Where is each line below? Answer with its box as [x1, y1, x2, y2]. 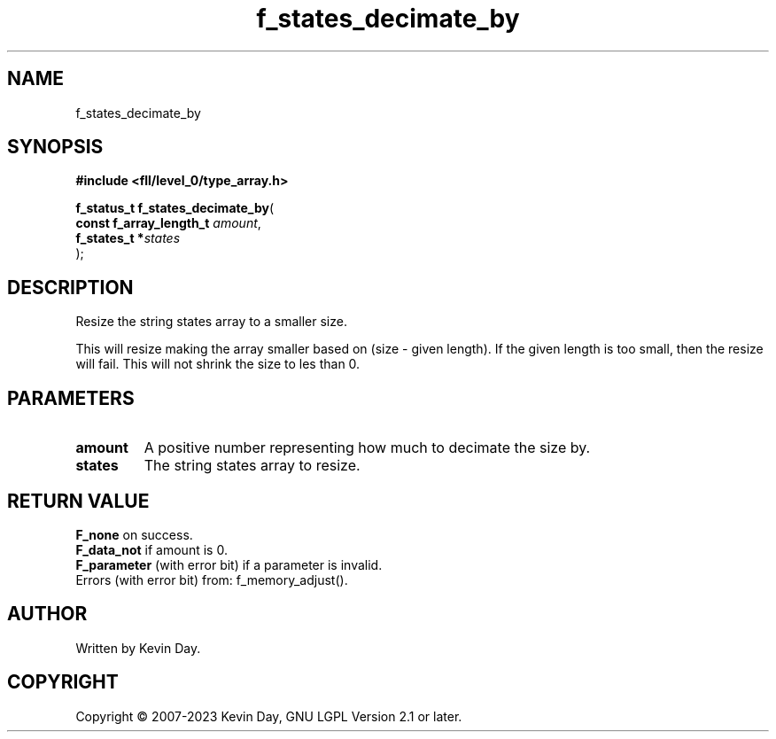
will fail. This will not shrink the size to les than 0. [75, 356, 361, 372]
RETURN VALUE [7, 489, 150, 512]
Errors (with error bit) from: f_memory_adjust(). [75, 572, 348, 587]
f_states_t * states [75, 230, 181, 246]
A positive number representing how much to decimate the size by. [144, 439, 591, 457]
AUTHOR [7, 603, 88, 626]
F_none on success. [75, 526, 193, 542]
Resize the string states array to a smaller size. [75, 314, 347, 330]
